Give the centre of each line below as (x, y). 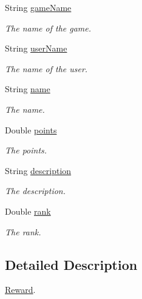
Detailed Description (71, 264)
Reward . (20, 290)
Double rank (28, 211)
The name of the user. (46, 68)
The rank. (23, 231)
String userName (36, 48)
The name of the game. (48, 28)
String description (38, 170)
